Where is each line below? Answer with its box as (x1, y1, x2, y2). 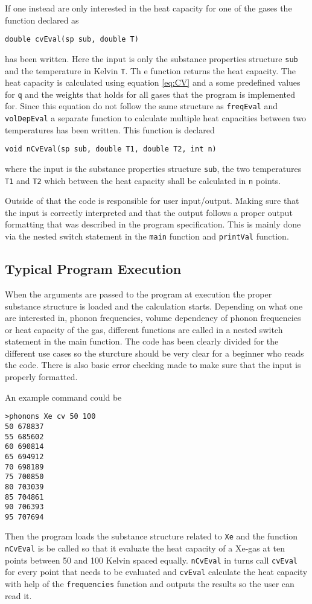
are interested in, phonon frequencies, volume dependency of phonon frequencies (5, 311, 301, 324)
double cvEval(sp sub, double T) (5, 35, 139, 44)
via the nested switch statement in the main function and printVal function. (5, 230, 289, 243)
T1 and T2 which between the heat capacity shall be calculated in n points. (5, 174, 281, 186)
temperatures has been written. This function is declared (5, 123, 215, 136)
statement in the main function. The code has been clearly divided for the (5, 335, 279, 348)
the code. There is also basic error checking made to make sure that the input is (5, 358, 301, 371)
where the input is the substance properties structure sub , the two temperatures (5, 162, 302, 174)
